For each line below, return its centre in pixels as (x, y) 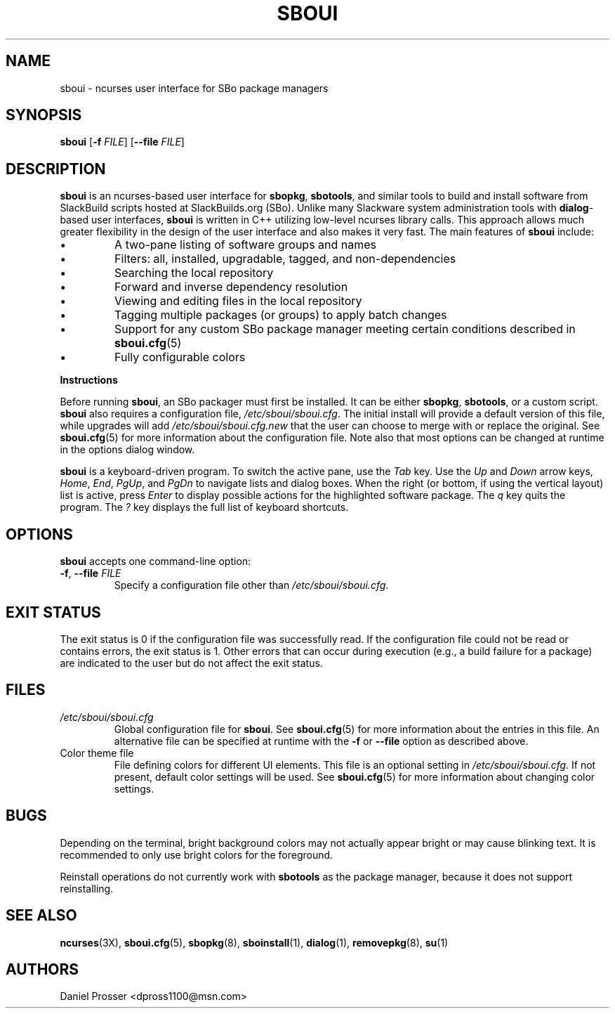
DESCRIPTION (56, 169)
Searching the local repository (194, 273)
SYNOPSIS (44, 115)
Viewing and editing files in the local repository (238, 301)
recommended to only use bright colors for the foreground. (197, 854)
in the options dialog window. (127, 450)
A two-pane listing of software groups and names (246, 245)
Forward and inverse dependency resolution (231, 287)
